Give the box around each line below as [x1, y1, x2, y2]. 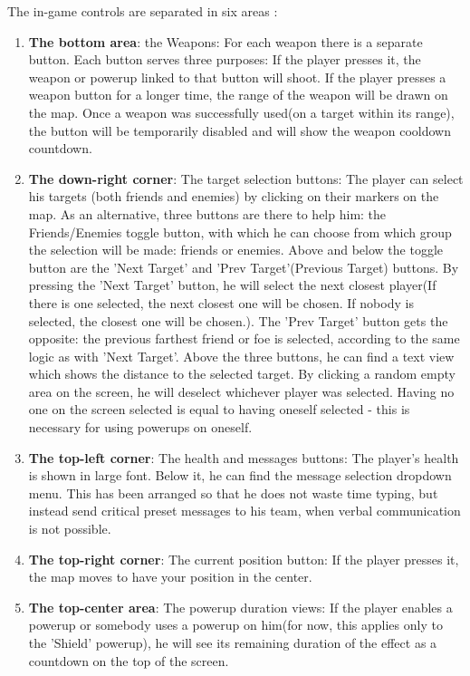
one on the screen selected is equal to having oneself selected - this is [28, 400, 410, 419]
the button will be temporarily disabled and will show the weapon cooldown [28, 121, 451, 140]
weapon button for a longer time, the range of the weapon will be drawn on [28, 85, 448, 104]
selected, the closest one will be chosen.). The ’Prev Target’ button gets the [28, 311, 448, 330]
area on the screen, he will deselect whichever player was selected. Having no [28, 381, 455, 401]
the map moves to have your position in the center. [28, 567, 312, 586]
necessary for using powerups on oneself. [28, 418, 253, 437]
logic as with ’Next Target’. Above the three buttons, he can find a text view [28, 346, 455, 365]
